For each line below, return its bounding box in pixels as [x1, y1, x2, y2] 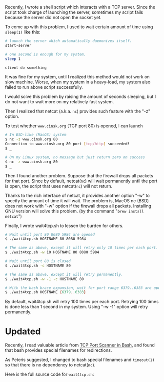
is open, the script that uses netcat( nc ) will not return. [5, 183, 113, 189]
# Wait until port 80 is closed [5, 259, 71, 264]
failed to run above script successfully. [5, 84, 83, 90]
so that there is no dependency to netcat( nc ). [5, 362, 96, 368]
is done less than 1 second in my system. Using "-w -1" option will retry [5, 304, 148, 310]
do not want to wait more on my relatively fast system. [5, 99, 114, 105]
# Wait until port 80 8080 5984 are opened [5, 232, 95, 237]
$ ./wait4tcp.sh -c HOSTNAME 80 [5, 263, 71, 268]
